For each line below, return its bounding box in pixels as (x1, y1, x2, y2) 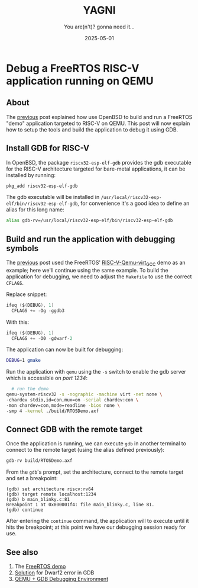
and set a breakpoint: (6, 475, 58, 482)
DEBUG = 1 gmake (6, 358, 41, 364)
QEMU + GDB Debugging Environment (14, 576, 108, 583)
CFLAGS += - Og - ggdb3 (11, 307, 65, 314)
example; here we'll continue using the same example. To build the (6, 266, 168, 274)
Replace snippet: (6, 291, 47, 298)
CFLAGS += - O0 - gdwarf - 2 (11, 335, 73, 341)
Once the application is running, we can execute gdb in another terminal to (6, 440, 186, 447)
